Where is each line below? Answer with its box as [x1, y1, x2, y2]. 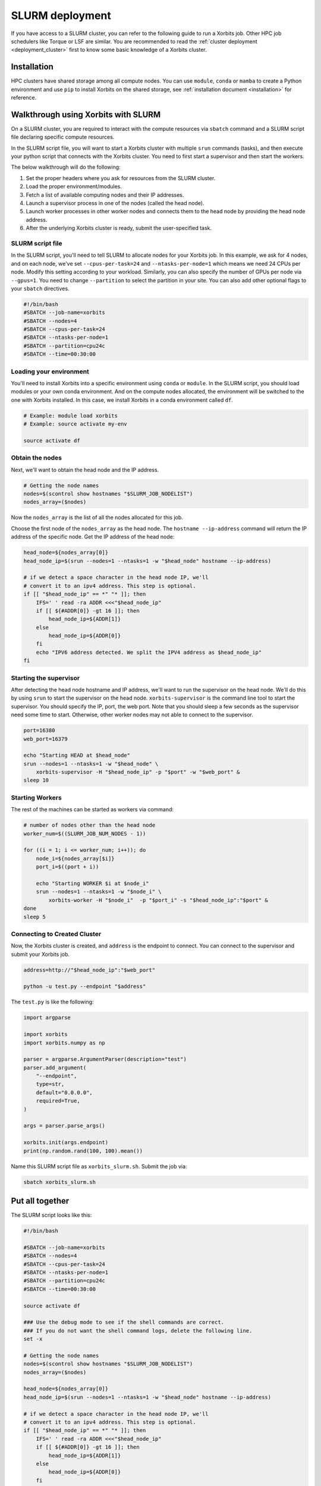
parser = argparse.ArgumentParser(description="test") [23, 1056, 187, 1063]
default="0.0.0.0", [36, 1089, 93, 1096]
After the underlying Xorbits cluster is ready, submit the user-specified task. [26, 225, 212, 232]
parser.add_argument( [23, 1064, 87, 1071]
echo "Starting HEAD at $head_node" [23, 752, 131, 759]
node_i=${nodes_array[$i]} [36, 855, 115, 862]
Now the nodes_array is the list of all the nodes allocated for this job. [11, 514, 184, 521]
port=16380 [23, 727, 55, 734]
